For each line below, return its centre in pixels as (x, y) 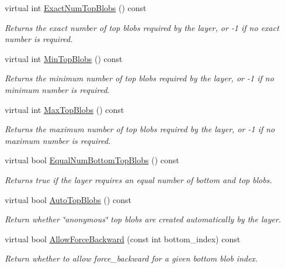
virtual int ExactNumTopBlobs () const (76, 8)
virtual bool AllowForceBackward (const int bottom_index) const (123, 238)
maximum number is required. (58, 140)
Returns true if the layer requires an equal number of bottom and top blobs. (138, 179)
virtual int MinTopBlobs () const (64, 58)
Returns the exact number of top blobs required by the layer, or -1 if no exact (142, 27)
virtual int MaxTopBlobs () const (65, 109)
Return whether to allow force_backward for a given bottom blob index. (131, 258)
